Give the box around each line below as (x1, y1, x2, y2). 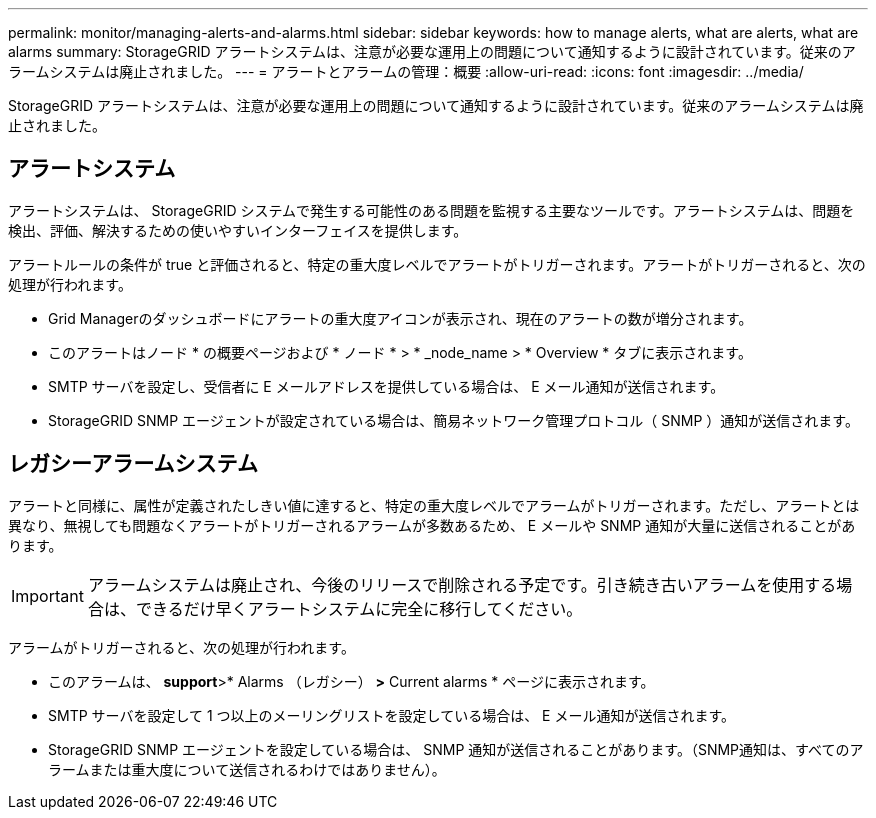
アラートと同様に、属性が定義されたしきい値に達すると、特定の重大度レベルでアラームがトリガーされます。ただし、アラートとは (8, 496, 860, 514)
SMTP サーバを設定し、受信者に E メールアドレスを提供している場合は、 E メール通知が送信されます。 (48, 377, 725, 395)
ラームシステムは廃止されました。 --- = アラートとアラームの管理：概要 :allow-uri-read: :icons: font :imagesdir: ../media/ (8, 63, 804, 80)
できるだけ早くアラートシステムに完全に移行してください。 (135, 598, 583, 619)
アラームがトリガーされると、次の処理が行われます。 (8, 638, 355, 656)
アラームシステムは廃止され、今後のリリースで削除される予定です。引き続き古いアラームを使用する (87, 574, 837, 595)
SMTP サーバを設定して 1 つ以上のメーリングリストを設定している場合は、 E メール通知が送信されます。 (48, 706, 736, 724)
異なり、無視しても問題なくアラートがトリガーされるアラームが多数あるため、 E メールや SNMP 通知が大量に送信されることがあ (8, 516, 856, 534)
